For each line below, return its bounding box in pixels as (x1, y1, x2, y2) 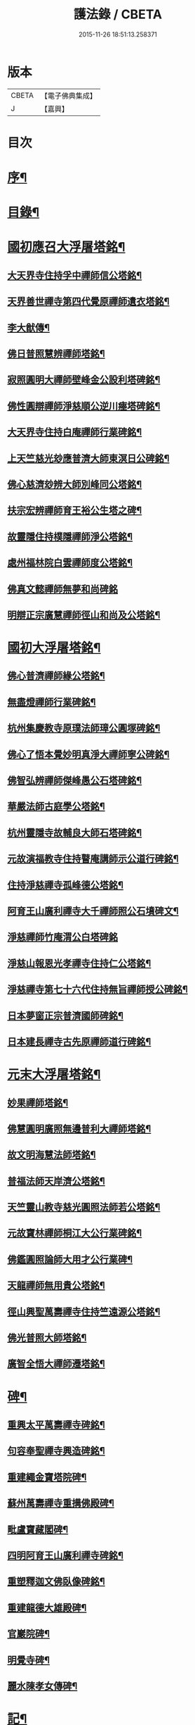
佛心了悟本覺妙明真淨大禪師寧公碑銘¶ (7, 748, 170, 760)
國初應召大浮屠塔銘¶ (7, 239, 126, 255)
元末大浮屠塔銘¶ (7, 1067, 101, 1082)
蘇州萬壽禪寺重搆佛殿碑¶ (7, 1497, 114, 1510)
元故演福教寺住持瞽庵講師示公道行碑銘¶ (7, 853, 179, 865)
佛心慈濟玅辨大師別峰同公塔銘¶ (7, 478, 142, 490)
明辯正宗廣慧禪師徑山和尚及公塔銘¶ (7, 609, 161, 621)
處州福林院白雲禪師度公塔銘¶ (7, 557, 133, 569)
